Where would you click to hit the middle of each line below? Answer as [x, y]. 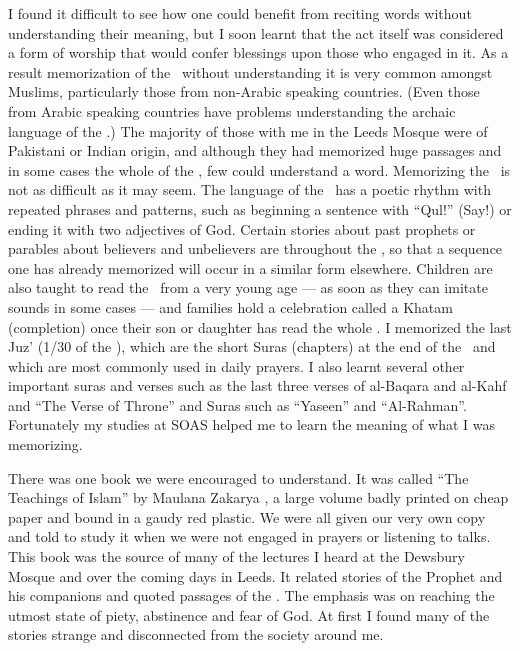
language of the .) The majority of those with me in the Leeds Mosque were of [248, 130]
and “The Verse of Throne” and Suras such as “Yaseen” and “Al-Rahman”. [237, 404]
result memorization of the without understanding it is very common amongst [250, 71]
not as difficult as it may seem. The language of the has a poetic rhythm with [249, 189]
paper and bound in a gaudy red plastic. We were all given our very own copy [247, 516]
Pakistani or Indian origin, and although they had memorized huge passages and [255, 150]
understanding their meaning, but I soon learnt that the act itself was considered [256, 32]
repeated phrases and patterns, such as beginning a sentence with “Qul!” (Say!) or [260, 208]
